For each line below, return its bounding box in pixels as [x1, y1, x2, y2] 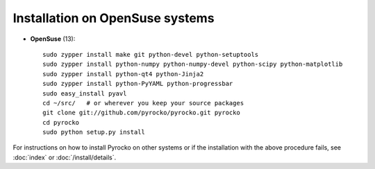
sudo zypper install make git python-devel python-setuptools [42, 51, 259, 58]
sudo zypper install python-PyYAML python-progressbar [42, 80, 233, 88]
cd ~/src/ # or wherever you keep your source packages [42, 99, 244, 107]
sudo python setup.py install [42, 128, 146, 136]
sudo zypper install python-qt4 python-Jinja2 [42, 70, 204, 78]
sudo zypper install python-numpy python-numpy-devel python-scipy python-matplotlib [42, 60, 343, 69]
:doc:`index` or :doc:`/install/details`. [12, 153, 117, 161]
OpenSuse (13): [30, 35, 76, 43]
